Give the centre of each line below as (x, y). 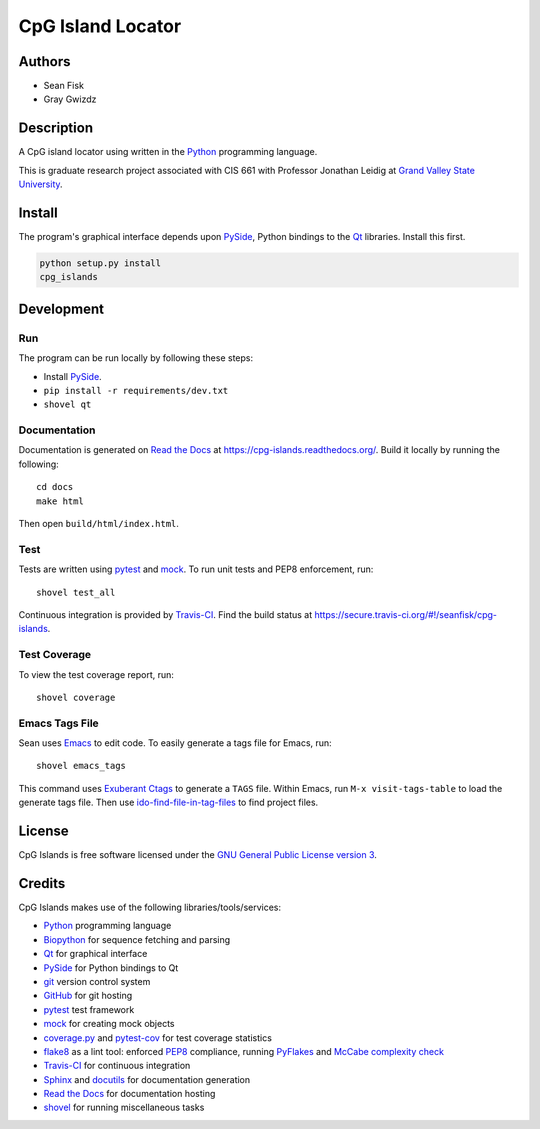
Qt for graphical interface (95, 954)
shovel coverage (76, 697)
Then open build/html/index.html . (99, 524)
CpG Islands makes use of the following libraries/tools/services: (150, 907)
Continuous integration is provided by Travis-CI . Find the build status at (165, 614)
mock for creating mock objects (109, 1024)
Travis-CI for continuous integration (117, 1066)
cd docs (55, 487)
